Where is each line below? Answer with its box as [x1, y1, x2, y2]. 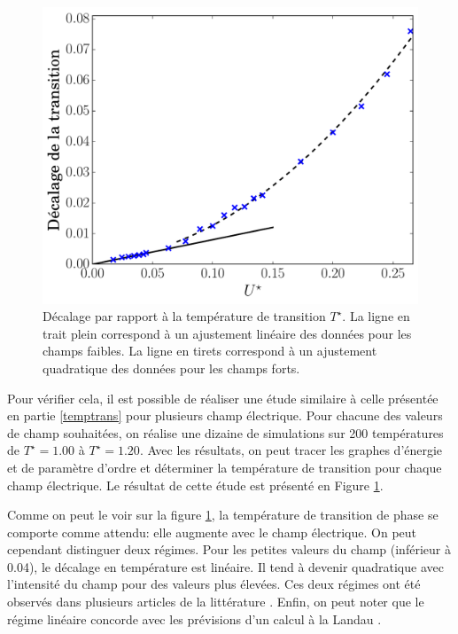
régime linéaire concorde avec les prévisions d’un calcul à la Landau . [7, 609, 382, 628]
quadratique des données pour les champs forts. [43, 358, 300, 377]
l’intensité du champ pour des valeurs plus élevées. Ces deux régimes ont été [7, 575, 421, 593]
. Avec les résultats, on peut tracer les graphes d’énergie [139, 441, 443, 459]
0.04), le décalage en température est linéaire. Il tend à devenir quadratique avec [7, 557, 444, 575]
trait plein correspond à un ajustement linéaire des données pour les [43, 324, 412, 342]
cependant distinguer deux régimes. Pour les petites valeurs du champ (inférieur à [7, 540, 451, 559]
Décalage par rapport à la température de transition [43, 307, 326, 325]
